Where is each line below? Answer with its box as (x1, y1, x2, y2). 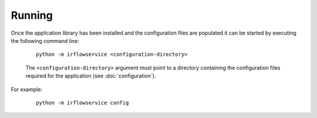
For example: (11, 86, 43, 93)
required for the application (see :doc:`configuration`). (25, 72, 156, 79)
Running (11, 9, 53, 22)
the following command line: (11, 37, 79, 44)
